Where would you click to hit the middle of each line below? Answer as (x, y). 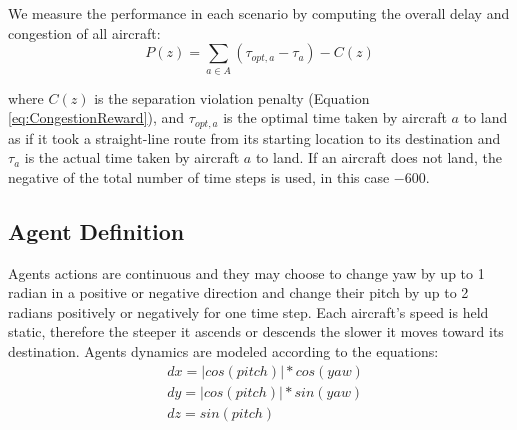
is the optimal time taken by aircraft (335, 117)
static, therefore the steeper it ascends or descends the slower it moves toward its (256, 331)
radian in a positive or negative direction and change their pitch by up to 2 (238, 292)
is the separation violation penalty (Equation (232, 97)
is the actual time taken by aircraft (132, 157)
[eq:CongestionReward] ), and (96, 117)
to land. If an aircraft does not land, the (378, 157)
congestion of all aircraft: (84, 32)
